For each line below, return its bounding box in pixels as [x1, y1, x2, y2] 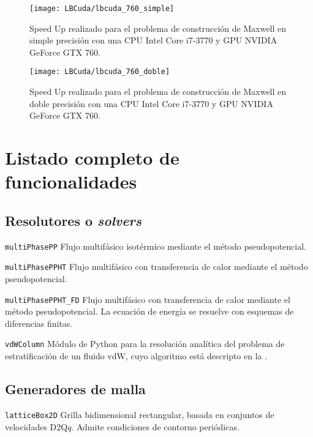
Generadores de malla [5, 379, 146, 398]
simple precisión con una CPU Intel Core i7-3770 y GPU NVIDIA [29, 34, 277, 47]
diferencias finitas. [5, 316, 73, 329]
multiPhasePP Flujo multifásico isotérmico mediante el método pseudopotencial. [5, 239, 306, 252]
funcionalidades [5, 169, 137, 194]
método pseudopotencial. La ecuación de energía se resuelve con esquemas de [5, 305, 294, 318]
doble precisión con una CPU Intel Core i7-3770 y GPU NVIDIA [29, 97, 273, 110]
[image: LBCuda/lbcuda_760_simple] [29, 4, 175, 13]
